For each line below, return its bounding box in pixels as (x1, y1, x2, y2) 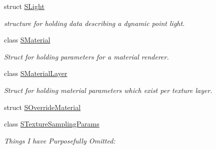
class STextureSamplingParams (4, 118, 99, 129)
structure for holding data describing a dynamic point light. (4, 17, 185, 28)
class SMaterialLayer (4, 68, 67, 78)
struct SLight (4, 1, 44, 11)
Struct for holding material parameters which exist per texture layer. (4, 84, 212, 95)
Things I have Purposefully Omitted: (4, 135, 115, 145)
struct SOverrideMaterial (4, 101, 81, 112)
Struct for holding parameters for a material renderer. (4, 51, 169, 61)
